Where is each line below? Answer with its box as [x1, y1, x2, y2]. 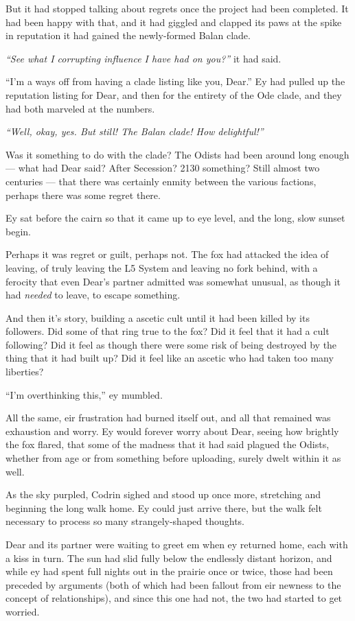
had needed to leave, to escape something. [5, 288, 181, 302]
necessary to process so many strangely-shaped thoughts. [5, 514, 244, 528]
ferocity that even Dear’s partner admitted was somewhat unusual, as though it [5, 274, 341, 288]
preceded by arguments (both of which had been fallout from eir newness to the [5, 577, 341, 591]
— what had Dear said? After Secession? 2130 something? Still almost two [5, 161, 320, 175]
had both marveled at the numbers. [5, 101, 155, 115]
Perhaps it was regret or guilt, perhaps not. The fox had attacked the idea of [5, 247, 329, 261]
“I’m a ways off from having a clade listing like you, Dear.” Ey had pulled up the [5, 74, 345, 89]
